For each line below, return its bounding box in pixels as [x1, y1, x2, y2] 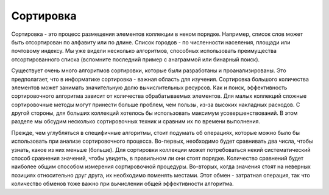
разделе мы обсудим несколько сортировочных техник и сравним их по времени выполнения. [11, 118, 261, 125]
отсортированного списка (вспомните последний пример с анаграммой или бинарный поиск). [11, 55, 260, 63]
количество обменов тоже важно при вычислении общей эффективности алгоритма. [11, 180, 234, 188]
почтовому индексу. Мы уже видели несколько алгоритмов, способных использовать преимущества [11, 47, 277, 55]
